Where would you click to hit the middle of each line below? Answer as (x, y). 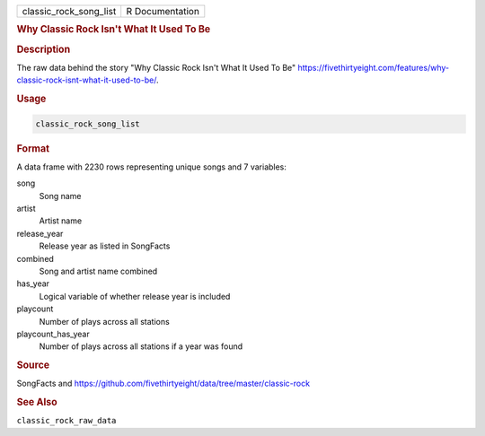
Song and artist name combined (98, 271)
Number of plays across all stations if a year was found (141, 346)
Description (44, 49)
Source (33, 365)
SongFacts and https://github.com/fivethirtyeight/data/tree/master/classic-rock (163, 384)
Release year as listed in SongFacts (105, 246)
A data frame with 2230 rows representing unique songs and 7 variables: (152, 167)
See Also (37, 402)
